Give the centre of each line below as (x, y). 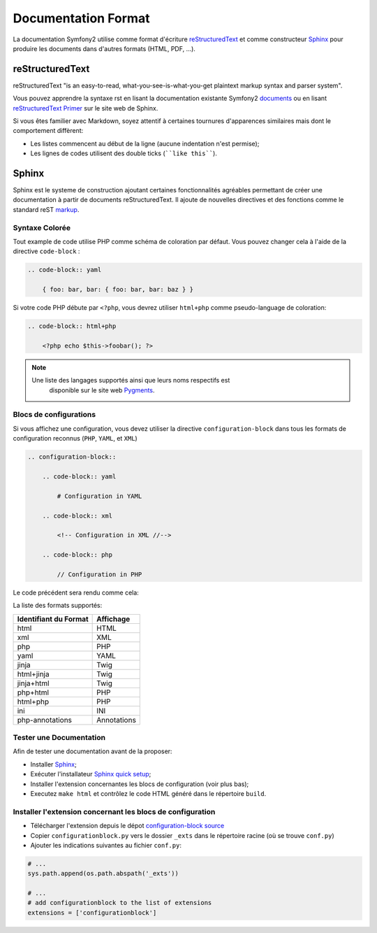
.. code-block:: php (77, 555)
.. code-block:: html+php (72, 326)
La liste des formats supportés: (58, 606)
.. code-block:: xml (77, 515)
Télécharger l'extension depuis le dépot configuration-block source (127, 826)
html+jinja (33, 674)
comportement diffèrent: (48, 131)
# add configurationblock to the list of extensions (120, 903)
